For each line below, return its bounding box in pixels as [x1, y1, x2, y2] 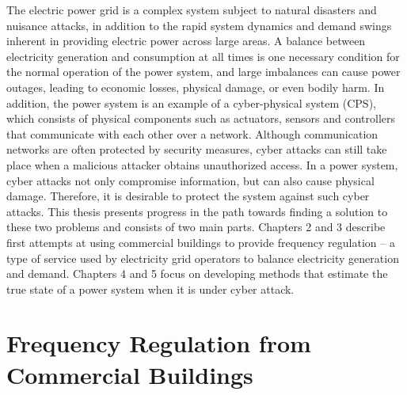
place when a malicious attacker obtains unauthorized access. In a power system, [6, 156, 398, 173]
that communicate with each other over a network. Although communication [6, 125, 378, 142]
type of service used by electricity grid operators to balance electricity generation [6, 249, 399, 266]
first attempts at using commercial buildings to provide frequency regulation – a [6, 234, 395, 250]
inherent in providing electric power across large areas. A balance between [6, 32, 366, 49]
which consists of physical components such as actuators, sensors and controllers [6, 110, 396, 127]
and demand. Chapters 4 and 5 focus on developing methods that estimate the [6, 265, 388, 282]
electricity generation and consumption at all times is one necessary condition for [6, 47, 400, 64]
